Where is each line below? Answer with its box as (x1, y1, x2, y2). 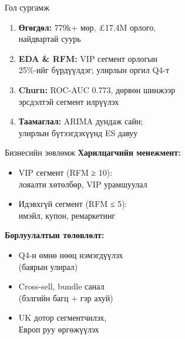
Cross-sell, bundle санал (18, 280, 105, 292)
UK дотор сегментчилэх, (18, 311, 107, 324)
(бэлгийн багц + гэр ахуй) (18, 291, 113, 304)
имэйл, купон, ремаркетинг (18, 209, 116, 221)
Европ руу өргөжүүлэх (18, 322, 99, 335)
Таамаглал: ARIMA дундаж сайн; (18, 115, 143, 127)
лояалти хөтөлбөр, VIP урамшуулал (18, 177, 147, 190)
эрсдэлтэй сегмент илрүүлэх (18, 95, 119, 107)
